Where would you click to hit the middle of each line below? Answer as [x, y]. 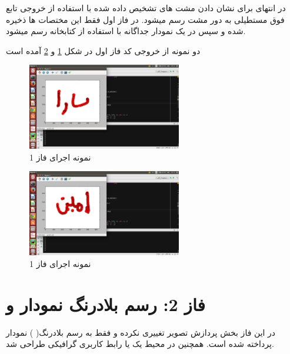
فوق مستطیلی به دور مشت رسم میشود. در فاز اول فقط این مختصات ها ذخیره [145, 19]
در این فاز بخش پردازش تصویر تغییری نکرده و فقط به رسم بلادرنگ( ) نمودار [141, 332]
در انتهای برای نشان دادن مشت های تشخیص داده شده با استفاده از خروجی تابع [146, 8]
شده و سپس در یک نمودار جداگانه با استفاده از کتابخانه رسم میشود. [126, 31]
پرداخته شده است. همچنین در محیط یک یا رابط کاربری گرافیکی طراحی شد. [140, 344]
